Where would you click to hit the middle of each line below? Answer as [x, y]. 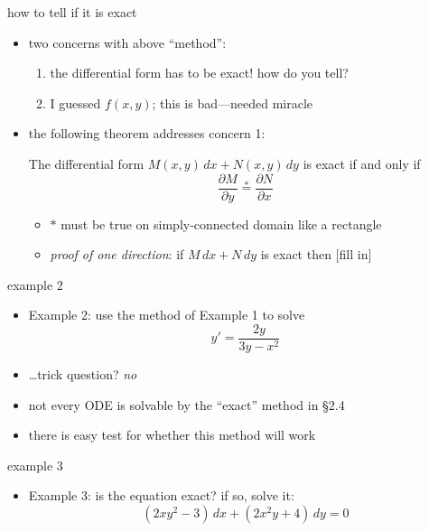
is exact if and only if [362, 163]
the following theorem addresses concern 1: [147, 133]
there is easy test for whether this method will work [172, 435]
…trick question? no [83, 374]
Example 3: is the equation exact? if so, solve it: [161, 495]
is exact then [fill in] [316, 254]
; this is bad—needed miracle [233, 102]
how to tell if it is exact [72, 12]
